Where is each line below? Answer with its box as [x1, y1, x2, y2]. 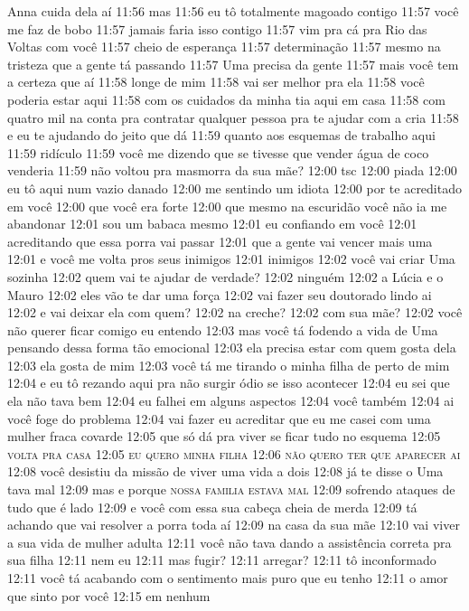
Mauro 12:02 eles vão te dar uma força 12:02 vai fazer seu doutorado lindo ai [7, 285, 432, 304]
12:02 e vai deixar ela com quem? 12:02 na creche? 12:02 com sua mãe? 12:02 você [7, 303, 463, 322]
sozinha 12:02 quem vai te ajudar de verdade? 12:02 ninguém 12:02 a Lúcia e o [7, 267, 444, 286]
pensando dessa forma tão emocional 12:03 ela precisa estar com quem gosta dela [7, 338, 456, 357]
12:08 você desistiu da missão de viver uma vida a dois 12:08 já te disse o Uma [7, 462, 444, 481]
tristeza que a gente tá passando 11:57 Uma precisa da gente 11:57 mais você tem [7, 54, 459, 73]
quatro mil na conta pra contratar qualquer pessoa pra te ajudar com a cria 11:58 [7, 108, 459, 127]
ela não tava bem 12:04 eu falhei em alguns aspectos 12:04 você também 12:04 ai [7, 391, 455, 410]
